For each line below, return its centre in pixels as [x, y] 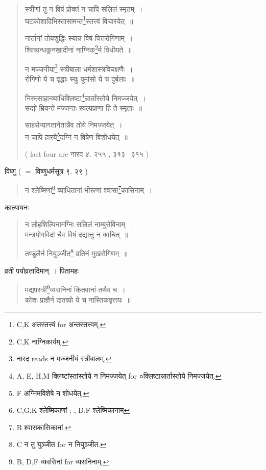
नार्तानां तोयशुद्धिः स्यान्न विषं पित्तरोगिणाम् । [79, 38]
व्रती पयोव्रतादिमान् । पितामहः [42, 270]
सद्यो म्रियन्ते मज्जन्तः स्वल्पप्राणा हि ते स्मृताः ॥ [83, 107]
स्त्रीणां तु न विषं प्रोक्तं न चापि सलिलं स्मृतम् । [84, 9]
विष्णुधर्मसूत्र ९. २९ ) [62, 171]
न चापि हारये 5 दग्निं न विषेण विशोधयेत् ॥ [76, 136]
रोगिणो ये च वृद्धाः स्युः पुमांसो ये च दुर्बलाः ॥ [80, 78]
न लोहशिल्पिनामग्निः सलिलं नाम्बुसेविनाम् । [79, 224]
